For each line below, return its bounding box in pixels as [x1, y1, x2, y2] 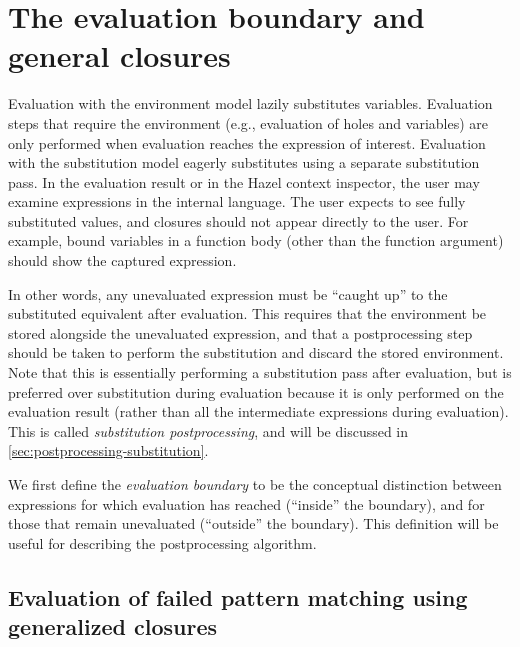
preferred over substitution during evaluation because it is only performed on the [8, 381, 504, 402]
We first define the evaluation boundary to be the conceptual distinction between [8, 474, 502, 494]
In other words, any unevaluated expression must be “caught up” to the [8, 283, 448, 304]
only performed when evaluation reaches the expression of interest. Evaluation [8, 132, 486, 153]
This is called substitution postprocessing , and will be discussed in [8, 420, 409, 441]
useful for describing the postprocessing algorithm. [8, 532, 317, 553]
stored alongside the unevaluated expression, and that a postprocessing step [8, 322, 473, 343]
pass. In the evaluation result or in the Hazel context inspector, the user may [8, 171, 480, 192]
